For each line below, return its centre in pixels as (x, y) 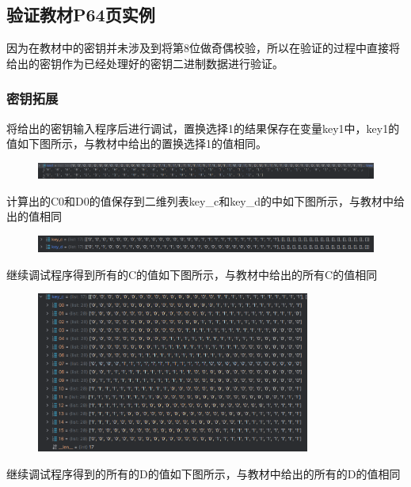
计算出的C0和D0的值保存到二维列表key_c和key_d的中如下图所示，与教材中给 (206, 200)
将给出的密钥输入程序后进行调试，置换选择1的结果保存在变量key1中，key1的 (203, 128)
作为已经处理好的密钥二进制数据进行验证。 (172, 63)
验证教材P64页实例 (81, 15)
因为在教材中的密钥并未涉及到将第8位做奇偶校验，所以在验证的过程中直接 (198, 48)
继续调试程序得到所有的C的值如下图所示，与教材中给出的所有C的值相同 (192, 274)
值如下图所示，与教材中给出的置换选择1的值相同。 (137, 143)
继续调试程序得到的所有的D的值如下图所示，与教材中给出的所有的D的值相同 (204, 473)
